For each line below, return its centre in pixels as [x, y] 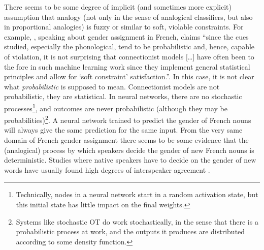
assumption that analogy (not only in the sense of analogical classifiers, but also [128, 17]
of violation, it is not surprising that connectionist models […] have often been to [129, 56]
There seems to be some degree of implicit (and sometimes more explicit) [118, 7]
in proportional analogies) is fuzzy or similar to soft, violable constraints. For [124, 27]
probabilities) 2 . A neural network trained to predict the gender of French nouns [128, 119]
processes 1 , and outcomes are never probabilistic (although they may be [116, 107]
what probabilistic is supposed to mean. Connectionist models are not [112, 86]
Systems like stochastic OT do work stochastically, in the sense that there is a [137, 221]
